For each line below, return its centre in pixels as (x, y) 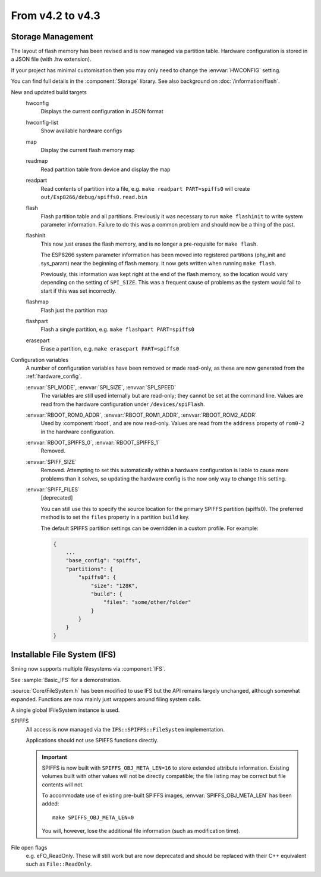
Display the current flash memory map (88, 150)
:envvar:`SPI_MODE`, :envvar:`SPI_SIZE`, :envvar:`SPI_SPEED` (101, 387)
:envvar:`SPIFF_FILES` (53, 489)
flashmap (37, 302)
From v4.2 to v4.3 (56, 16)
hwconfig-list (42, 122)
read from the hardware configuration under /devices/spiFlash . (123, 404)
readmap (37, 161)
